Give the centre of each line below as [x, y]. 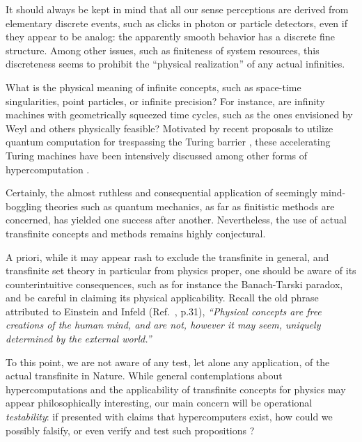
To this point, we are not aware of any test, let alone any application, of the [168, 362]
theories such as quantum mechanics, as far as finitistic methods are [190, 206]
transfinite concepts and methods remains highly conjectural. [136, 233]
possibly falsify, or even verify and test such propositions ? [130, 430]
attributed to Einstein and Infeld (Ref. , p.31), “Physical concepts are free [164, 311]
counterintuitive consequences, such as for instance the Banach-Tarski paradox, [174, 284]
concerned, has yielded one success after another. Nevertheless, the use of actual [176, 220]
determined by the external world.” [79, 339]
